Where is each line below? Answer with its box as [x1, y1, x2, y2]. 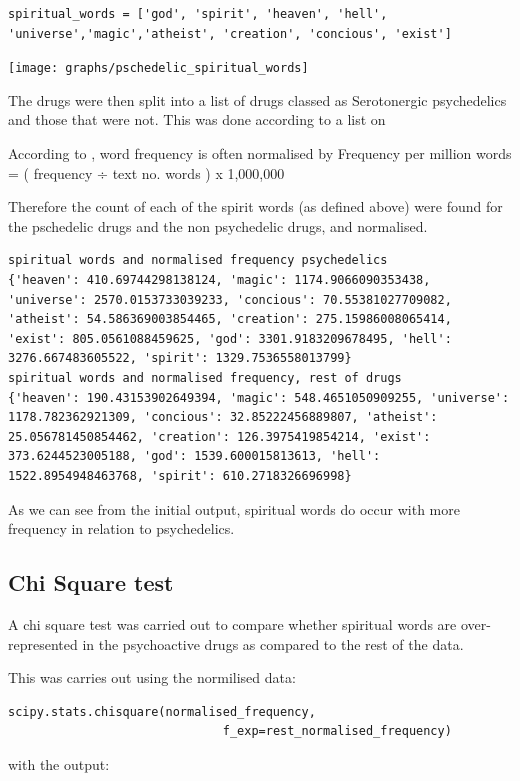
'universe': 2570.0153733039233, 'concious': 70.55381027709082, [8, 292, 452, 307]
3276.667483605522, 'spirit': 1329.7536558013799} [8, 351, 352, 366]
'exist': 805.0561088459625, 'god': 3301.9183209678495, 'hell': [8, 331, 452, 346]
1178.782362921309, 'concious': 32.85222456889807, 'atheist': [8, 410, 438, 425]
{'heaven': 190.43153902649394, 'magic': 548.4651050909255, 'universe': [8, 390, 510, 405]
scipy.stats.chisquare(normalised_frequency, [8, 704, 316, 719]
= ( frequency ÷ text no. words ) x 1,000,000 [8, 162, 285, 183]
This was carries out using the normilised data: [8, 667, 296, 688]
